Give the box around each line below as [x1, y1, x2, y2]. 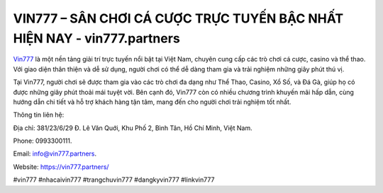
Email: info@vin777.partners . [13, 149, 97, 158]
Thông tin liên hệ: [13, 110, 65, 119]
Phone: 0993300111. [13, 136, 72, 145]
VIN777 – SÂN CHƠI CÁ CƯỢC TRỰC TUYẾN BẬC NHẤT [13, 11, 344, 26]
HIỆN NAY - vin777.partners [13, 30, 180, 46]
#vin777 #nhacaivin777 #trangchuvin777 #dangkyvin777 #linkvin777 [13, 175, 215, 184]
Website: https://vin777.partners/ [13, 163, 109, 171]
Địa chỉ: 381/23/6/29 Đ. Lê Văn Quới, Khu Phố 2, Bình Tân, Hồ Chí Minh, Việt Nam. [13, 124, 252, 132]
